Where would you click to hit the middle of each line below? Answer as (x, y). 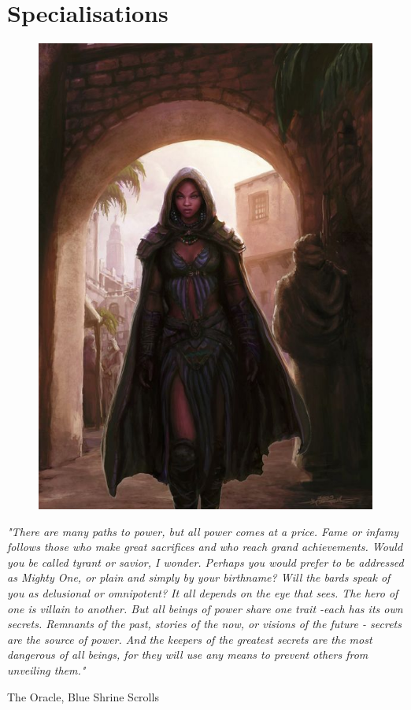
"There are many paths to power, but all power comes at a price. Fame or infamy (203, 531)
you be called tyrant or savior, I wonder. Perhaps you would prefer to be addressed (205, 562)
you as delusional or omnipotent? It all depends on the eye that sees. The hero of (203, 593)
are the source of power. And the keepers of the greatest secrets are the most (190, 639)
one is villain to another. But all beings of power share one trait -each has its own (205, 608)
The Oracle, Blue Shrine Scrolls (83, 696)
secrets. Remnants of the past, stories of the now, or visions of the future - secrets (204, 624)
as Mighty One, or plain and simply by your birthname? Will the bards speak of (199, 577)
